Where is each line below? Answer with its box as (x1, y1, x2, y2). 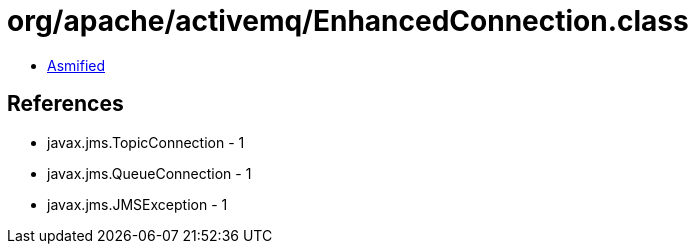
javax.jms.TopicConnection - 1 (47, 133, 245, 151)
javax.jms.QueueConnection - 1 (47, 164, 252, 182)
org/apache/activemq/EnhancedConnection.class (7, 4, 689, 38)
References (7, 91, 124, 117)
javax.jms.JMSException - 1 (47, 195, 228, 213)
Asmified (47, 56, 106, 74)
